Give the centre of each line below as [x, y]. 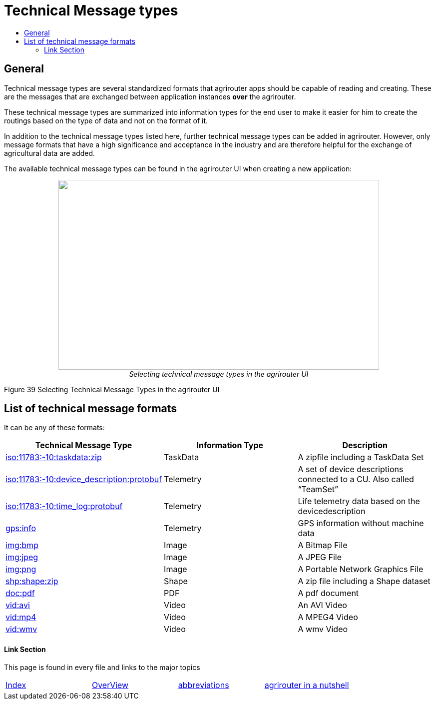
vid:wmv [21, 629]
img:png [21, 569]
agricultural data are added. [50, 153]
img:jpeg [22, 557]
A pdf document [328, 593]
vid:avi [18, 605]
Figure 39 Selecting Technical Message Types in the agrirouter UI [112, 389]
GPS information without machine [361, 523]
